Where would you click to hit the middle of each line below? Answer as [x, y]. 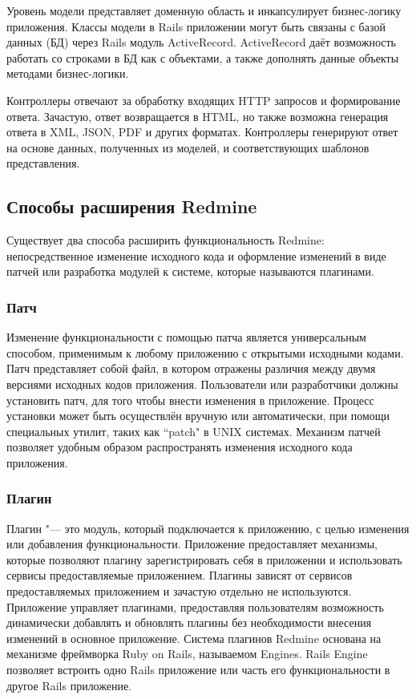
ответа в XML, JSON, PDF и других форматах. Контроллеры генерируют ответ [202, 132]
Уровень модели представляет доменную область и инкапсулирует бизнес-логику [204, 10]
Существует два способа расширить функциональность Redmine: [166, 240]
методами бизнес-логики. [68, 73]
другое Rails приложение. [69, 685]
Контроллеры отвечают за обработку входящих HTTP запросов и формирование [204, 100]
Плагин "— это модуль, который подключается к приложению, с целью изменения [208, 528]
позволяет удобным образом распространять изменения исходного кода [180, 447]
